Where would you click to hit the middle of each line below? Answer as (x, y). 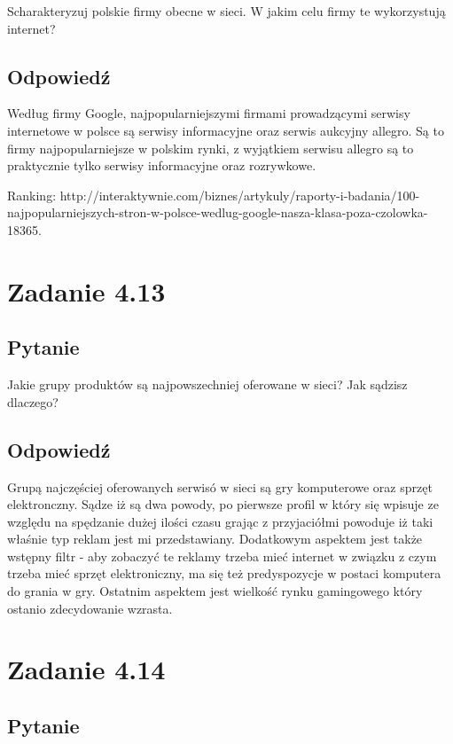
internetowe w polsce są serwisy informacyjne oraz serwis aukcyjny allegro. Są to (226, 130)
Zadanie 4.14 (86, 669)
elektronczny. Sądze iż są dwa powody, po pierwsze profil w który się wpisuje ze (223, 504)
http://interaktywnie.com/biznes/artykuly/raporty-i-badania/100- (240, 195)
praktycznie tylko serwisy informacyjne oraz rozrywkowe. (162, 165)
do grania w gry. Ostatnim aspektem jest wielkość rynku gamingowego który (215, 591)
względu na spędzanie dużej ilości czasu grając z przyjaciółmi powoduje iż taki (220, 521)
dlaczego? (33, 401)
